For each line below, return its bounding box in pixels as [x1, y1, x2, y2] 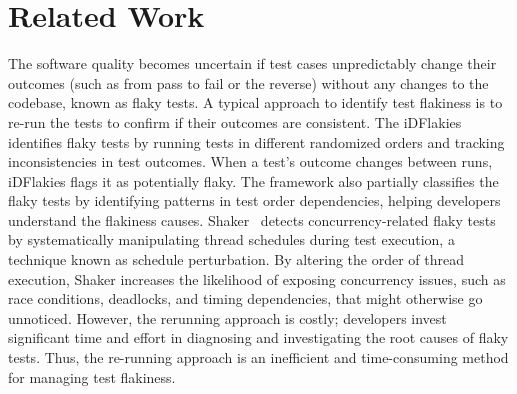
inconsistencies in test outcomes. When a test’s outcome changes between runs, [8, 151, 493, 172]
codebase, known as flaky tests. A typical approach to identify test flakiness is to [8, 92, 503, 113]
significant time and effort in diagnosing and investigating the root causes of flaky [8, 327, 509, 348]
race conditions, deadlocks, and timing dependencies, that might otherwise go [8, 288, 483, 309]
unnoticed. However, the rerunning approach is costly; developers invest [8, 307, 447, 328]
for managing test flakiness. [8, 366, 176, 387]
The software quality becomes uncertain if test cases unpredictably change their [8, 53, 497, 74]
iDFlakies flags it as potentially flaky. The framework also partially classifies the [8, 170, 499, 191]
